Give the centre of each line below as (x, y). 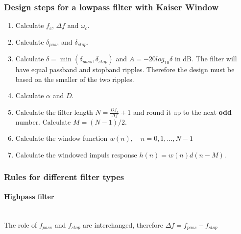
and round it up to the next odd (182, 112)
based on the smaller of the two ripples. (75, 79)
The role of (21, 224)
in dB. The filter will (206, 59)
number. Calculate (43, 121)
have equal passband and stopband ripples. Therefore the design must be (125, 69)
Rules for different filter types (64, 176)
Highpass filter (29, 196)
